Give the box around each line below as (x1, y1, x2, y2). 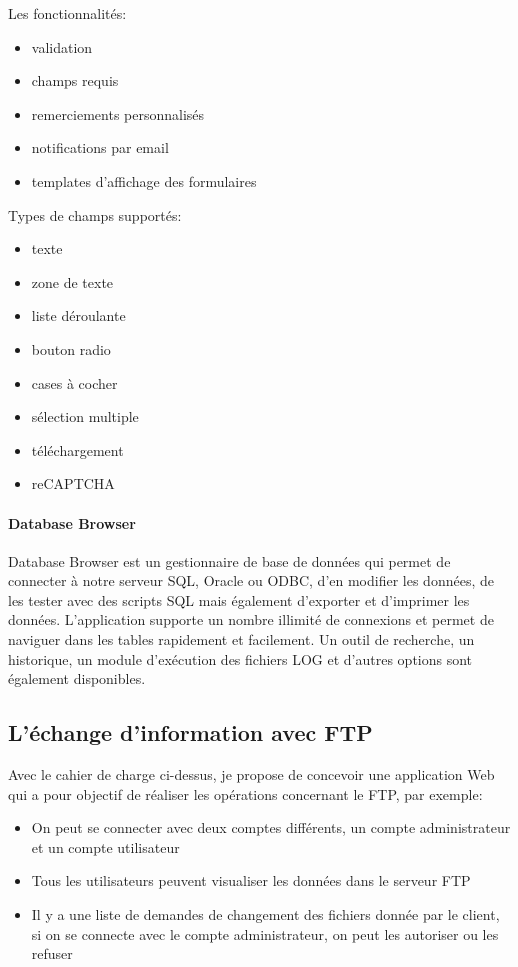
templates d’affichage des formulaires (31, 170, 257, 191)
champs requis (31, 70, 119, 91)
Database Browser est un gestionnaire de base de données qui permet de (8, 550, 451, 571)
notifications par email (31, 137, 169, 158)
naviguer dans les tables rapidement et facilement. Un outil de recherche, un (8, 629, 475, 650)
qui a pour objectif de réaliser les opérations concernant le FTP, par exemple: (8, 783, 483, 804)
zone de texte (31, 271, 114, 292)
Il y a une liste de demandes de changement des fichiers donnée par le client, (31, 904, 500, 925)
